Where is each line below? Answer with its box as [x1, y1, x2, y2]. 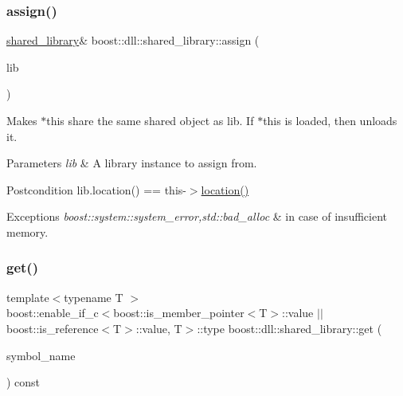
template [6, 288, 49, 305]
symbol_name [6, 347, 76, 363]
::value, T [135, 320, 182, 336]
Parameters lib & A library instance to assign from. [6, 155, 257, 171]
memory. [6, 223, 49, 240]
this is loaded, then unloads [263, 112, 397, 128]
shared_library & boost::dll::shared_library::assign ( [6, 32, 260, 49]
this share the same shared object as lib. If [46, 112, 254, 128]
